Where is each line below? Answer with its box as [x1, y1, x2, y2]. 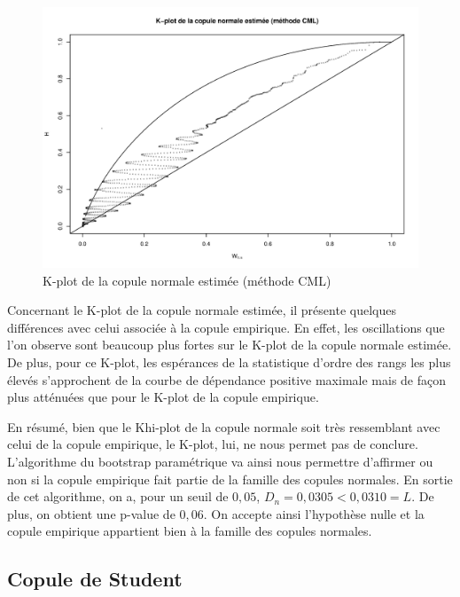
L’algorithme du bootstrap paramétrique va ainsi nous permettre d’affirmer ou [7, 452, 433, 470]
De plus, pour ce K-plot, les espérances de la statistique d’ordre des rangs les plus [7, 352, 451, 371]
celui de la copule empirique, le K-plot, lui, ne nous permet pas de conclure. [7, 435, 418, 453]
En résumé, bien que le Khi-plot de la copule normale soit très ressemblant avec [7, 417, 441, 436]
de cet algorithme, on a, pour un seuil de [7, 487, 229, 506]
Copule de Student [7, 565, 183, 593]
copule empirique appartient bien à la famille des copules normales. [7, 522, 372, 540]
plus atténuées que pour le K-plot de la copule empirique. [7, 388, 319, 406]
